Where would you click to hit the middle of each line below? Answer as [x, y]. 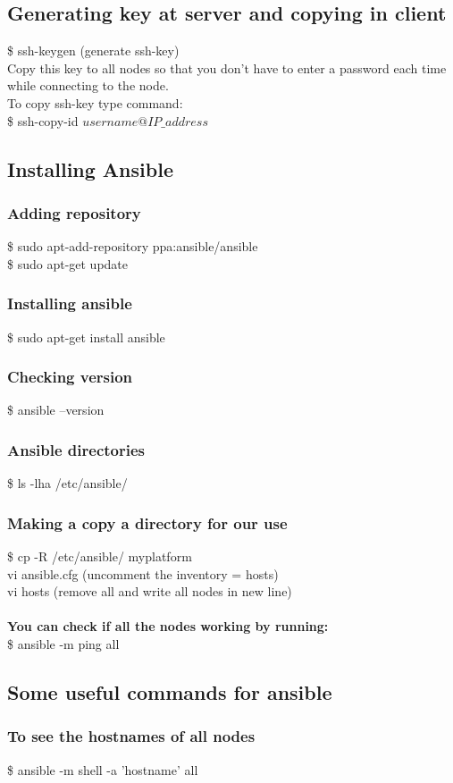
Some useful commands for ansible [170, 691]
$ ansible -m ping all [63, 643]
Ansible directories [76, 449]
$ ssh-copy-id [43, 120]
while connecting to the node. [88, 85]
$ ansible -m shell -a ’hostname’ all [103, 769]
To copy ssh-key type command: [95, 102]
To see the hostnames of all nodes [131, 736]
